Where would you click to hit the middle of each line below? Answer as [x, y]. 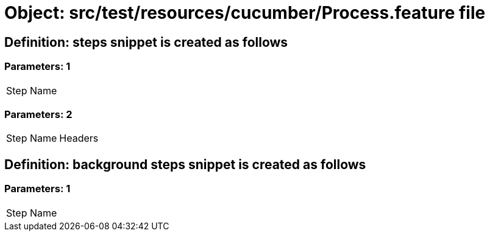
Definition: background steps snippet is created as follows [185, 164]
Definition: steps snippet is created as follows [146, 42]
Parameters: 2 [38, 114]
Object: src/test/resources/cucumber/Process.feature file [245, 13]
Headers [79, 138]
